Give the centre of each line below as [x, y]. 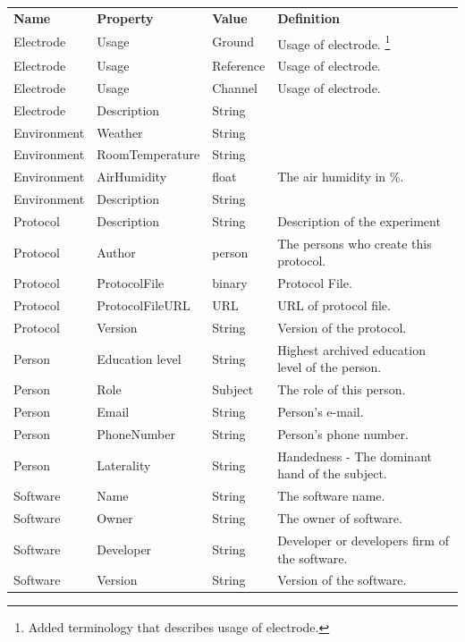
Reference [239, 66]
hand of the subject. [332, 473]
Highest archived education [351, 349]
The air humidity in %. [341, 177]
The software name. [331, 496]
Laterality [124, 465]
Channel [235, 87]
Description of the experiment [359, 221]
